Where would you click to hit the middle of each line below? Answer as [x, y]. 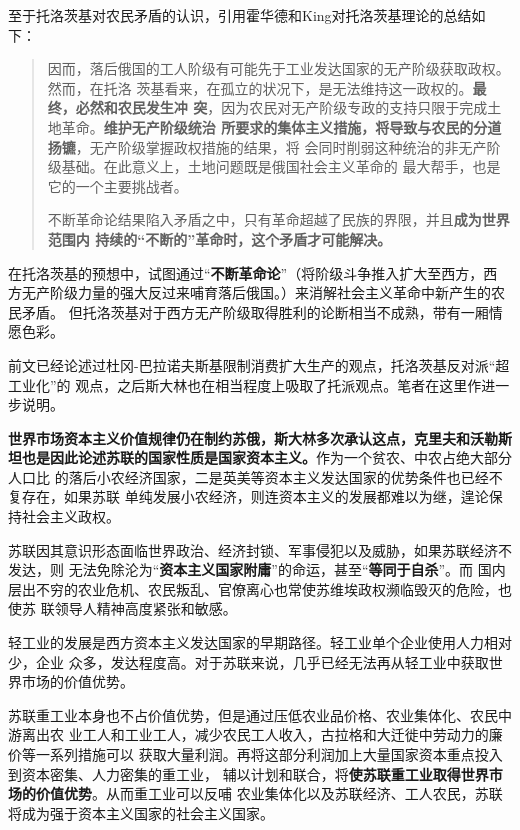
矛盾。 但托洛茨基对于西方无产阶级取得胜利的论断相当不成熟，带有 [241, 311]
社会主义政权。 [70, 516]
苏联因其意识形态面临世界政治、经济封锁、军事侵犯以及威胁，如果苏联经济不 [260, 549]
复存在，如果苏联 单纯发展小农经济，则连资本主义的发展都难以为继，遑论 [248, 496]
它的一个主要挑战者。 [117, 185]
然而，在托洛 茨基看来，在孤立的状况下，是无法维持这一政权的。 [260, 87]
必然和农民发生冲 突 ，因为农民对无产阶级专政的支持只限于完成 [281, 107]
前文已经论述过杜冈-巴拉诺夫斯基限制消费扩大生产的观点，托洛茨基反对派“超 [259, 364]
